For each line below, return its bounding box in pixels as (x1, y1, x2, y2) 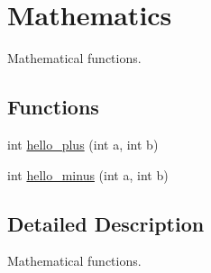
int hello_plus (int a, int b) (7, 134, 159, 153)
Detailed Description (7, 209, 205, 237)
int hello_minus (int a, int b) (7, 165, 169, 184)
